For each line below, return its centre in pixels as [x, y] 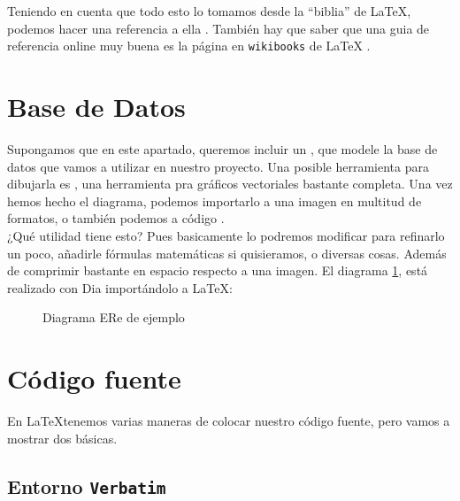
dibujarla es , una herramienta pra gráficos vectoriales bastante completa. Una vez [230, 184]
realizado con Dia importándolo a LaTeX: [120, 287]
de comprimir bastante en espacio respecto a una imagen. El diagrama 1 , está [218, 270]
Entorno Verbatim [87, 486]
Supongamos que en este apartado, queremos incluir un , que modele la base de [222, 148]
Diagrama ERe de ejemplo [114, 317]
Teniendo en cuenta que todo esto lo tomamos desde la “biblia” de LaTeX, [209, 11]
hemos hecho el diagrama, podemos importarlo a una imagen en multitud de [215, 200]
